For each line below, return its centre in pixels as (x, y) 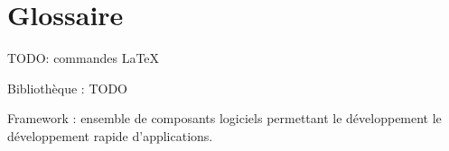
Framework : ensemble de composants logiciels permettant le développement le (224, 118)
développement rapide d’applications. (110, 135)
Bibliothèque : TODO (68, 88)
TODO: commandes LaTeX (84, 58)
